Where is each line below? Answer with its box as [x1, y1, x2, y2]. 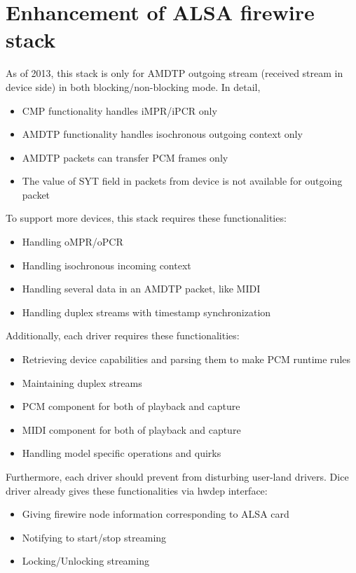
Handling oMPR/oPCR [22, 234, 123, 249]
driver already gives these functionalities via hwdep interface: [6, 483, 268, 497]
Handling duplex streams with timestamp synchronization [22, 304, 271, 319]
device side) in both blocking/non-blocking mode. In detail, [6, 79, 261, 94]
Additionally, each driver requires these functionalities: [6, 328, 240, 343]
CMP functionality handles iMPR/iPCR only [22, 103, 217, 118]
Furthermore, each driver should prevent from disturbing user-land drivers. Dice [6, 469, 349, 483]
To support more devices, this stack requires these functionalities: [6, 211, 287, 225]
